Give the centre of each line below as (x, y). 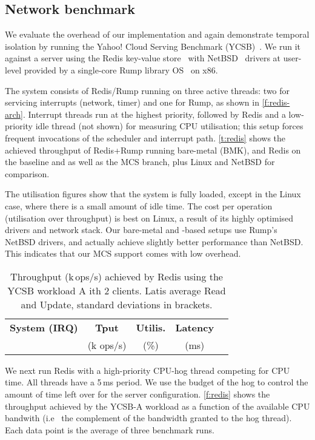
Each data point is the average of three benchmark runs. (110, 429)
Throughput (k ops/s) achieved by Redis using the (117, 276)
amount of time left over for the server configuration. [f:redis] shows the (138, 394)
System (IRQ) (44, 327)
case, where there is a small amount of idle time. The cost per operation (139, 205)
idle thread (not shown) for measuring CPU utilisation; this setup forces (169, 126)
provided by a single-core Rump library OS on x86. (121, 69)
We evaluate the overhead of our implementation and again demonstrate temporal (157, 34)
